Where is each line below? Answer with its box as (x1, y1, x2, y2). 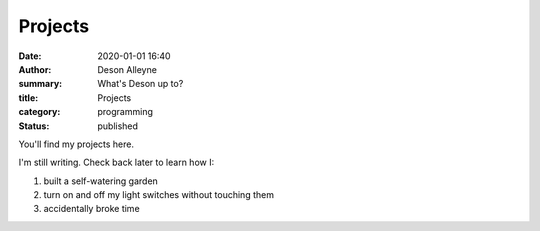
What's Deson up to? (97, 78, 184, 90)
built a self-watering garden (43, 175, 159, 187)
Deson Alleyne (97, 63, 157, 75)
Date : (18, 50, 42, 62)
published (97, 120, 139, 132)
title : (18, 91, 39, 104)
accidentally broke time (43, 203, 140, 215)
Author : (18, 63, 52, 75)
